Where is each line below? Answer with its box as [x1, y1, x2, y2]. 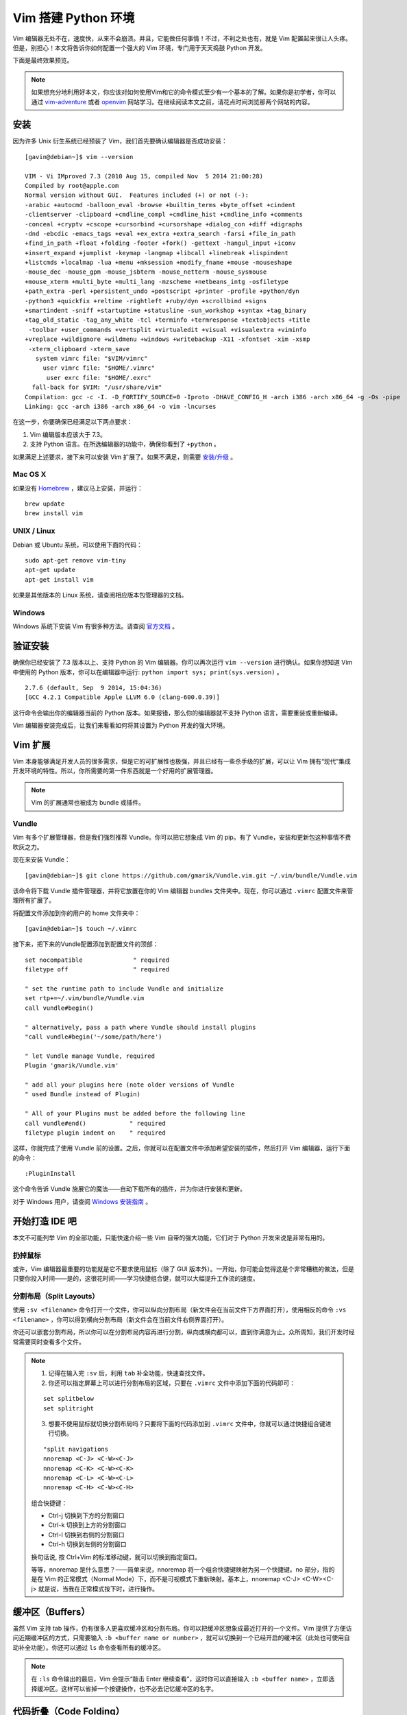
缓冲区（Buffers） [12, 1606, 90, 1618]
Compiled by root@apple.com [25, 182, 119, 189]
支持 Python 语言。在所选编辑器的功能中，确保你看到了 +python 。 [29, 440, 221, 449]
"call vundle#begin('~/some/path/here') [25, 1033, 162, 1041]
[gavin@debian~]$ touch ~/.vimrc [25, 925, 137, 933]
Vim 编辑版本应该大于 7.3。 [29, 430, 106, 438]
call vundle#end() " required [25, 1119, 166, 1127]
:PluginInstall [25, 1170, 76, 1178]
